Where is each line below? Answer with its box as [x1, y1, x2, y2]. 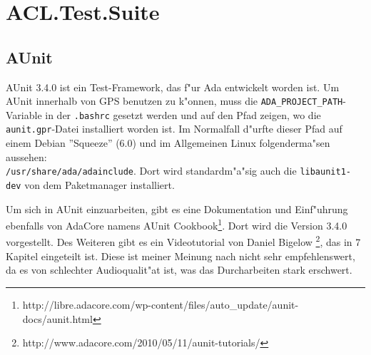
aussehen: [6, 149, 47, 164]
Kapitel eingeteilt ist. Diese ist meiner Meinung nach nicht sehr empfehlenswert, [6, 248, 355, 263]
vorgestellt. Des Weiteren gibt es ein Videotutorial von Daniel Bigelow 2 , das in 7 [6, 232, 361, 249]
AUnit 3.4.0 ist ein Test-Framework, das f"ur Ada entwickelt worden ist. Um [6, 79, 340, 94]
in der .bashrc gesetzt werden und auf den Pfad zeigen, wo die [45, 107, 321, 122]
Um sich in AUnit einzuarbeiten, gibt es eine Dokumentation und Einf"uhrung [6, 201, 348, 216]
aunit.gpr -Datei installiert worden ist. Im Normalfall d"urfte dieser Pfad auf [6, 121, 342, 136]
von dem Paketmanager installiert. [24, 177, 175, 192]
